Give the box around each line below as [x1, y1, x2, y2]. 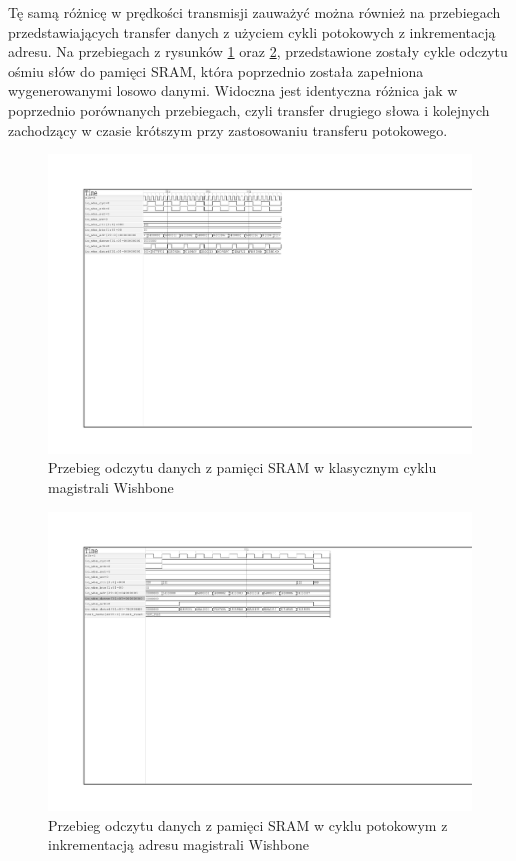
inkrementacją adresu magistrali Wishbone [48, 834, 309, 855]
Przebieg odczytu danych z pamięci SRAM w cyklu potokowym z [48, 814, 448, 835]
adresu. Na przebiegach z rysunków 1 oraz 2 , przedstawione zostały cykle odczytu [8, 41, 508, 62]
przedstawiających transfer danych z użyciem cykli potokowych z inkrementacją [8, 21, 496, 42]
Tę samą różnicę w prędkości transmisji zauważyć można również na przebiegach [8, 2, 501, 22]
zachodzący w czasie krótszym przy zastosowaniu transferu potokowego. [8, 119, 448, 140]
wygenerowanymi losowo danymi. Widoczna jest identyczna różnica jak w [8, 80, 458, 101]
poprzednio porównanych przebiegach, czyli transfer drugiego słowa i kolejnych [8, 99, 490, 120]
